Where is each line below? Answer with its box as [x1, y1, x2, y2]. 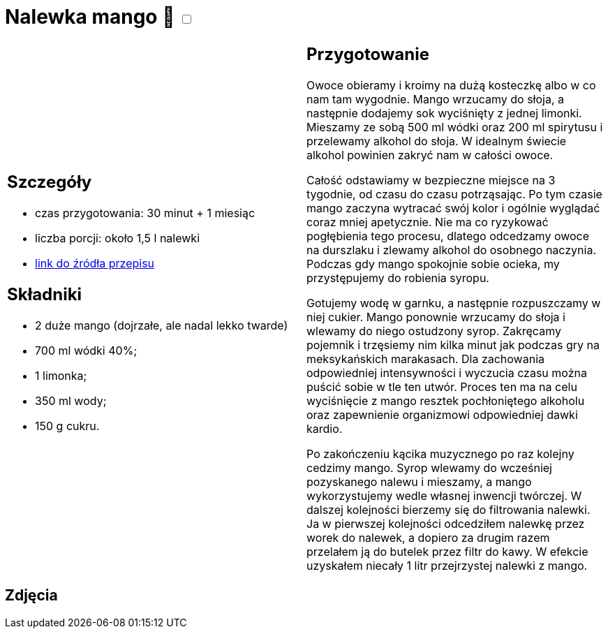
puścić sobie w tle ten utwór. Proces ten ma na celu [306, 379, 577, 394]
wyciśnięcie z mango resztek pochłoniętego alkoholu [306, 393, 585, 408]
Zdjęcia [5, 587, 58, 605]
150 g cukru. [35, 419, 100, 434]
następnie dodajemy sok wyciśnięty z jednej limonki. [306, 105, 582, 120]
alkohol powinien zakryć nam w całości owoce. [306, 147, 554, 162]
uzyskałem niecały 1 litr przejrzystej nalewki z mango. [306, 558, 588, 573]
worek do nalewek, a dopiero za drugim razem [306, 530, 550, 545]
